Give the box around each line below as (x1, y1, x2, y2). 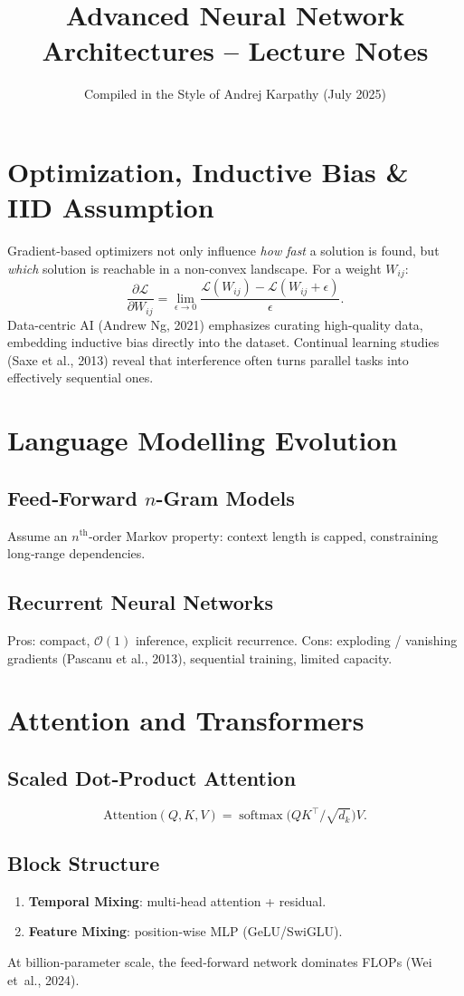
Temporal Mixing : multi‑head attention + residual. (28, 891, 327, 910)
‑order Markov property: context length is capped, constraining (88, 526, 439, 545)
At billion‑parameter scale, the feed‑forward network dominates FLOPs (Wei (7, 952, 432, 971)
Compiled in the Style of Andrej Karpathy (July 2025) (84, 84, 386, 103)
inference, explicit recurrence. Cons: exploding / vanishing (135, 630, 458, 649)
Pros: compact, (7, 630, 90, 649)
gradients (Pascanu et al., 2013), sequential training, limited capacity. (7, 648, 393, 667)
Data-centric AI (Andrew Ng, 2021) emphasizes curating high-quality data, (7, 314, 423, 334)
